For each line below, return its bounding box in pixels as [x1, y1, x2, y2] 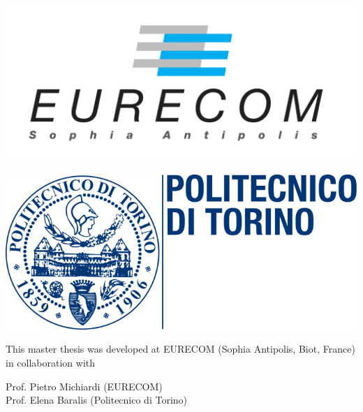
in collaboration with [6, 355, 96, 369]
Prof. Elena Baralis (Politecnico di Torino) [6, 392, 188, 407]
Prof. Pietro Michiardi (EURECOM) [6, 378, 163, 393]
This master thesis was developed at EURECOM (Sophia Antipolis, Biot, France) [6, 341, 355, 356]
